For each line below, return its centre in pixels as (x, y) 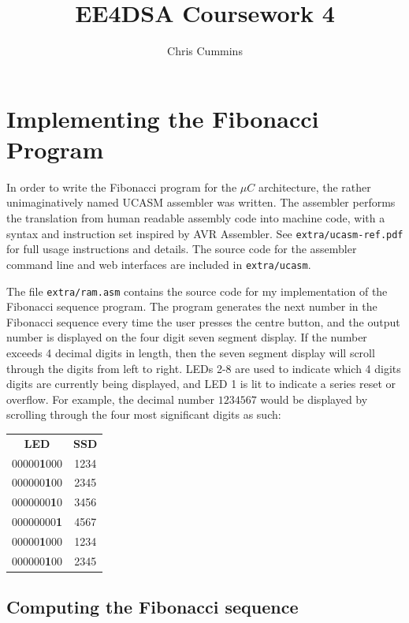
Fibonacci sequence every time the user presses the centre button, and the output (203, 321)
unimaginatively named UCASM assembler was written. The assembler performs (201, 202)
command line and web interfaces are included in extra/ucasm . (159, 264)
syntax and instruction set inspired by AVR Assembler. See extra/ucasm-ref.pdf (205, 233)
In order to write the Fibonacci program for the (122, 187)
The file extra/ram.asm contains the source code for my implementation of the (197, 291)
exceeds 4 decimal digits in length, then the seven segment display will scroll (191, 352)
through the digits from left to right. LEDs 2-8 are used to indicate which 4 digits (204, 368)
